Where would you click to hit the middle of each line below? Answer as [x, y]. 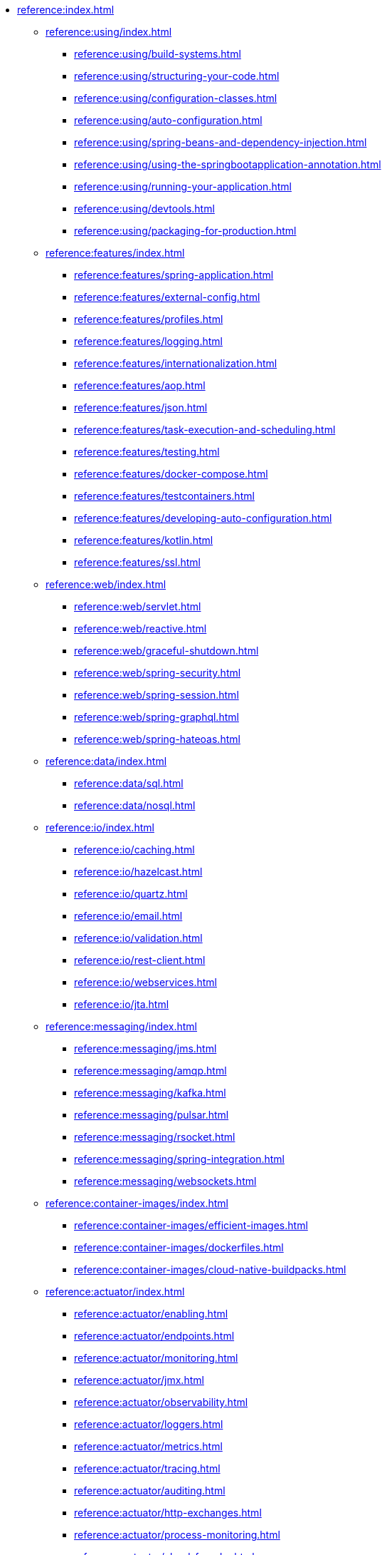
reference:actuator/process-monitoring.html [177, 1535]
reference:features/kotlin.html [144, 540]
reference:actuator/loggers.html [149, 1424]
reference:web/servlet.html [138, 606]
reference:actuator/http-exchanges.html [168, 1513]
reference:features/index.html [115, 253]
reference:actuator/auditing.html [150, 1490]
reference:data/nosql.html [135, 805]
